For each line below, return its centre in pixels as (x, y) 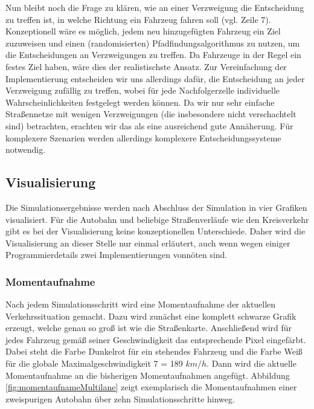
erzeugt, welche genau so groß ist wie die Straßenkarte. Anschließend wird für (149, 328)
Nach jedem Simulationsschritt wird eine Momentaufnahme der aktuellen (141, 304)
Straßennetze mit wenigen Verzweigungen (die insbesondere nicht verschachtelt (151, 114)
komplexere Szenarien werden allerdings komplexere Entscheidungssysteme (143, 137)
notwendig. (26, 150)
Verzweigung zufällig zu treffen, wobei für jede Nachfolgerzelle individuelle (143, 90)
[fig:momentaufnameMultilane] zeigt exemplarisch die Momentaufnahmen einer (151, 387)
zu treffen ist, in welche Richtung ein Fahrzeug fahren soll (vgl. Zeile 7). (138, 19)
